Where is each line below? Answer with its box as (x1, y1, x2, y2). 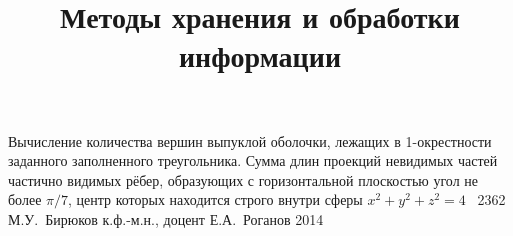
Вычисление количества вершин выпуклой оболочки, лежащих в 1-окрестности (8, 130, 492, 151)
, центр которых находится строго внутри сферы (68, 189, 363, 210)
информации (178, 35, 342, 76)
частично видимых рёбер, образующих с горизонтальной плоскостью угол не (8, 169, 479, 190)
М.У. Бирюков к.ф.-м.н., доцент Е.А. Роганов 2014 (8, 208, 324, 229)
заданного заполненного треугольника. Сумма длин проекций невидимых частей (8, 150, 498, 171)
